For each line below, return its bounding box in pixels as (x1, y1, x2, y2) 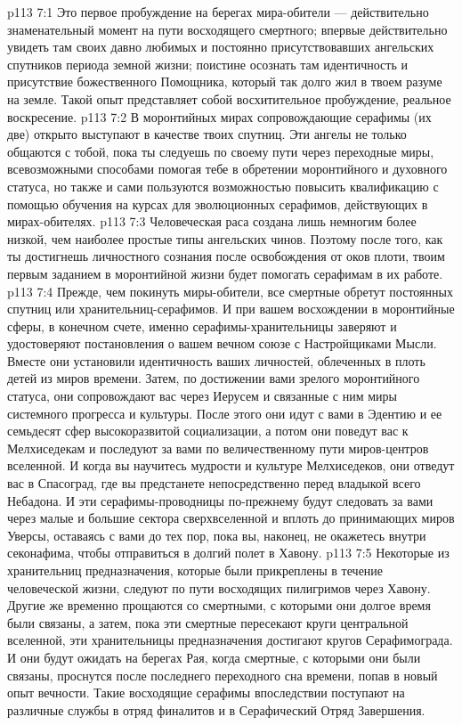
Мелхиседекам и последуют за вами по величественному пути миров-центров (7, 438, 429, 457)
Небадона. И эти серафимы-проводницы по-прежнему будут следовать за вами (7, 491, 434, 509)
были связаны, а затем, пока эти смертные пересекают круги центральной (7, 613, 409, 631)
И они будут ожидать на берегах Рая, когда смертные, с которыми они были (7, 648, 421, 666)
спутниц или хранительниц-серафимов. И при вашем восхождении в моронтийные (7, 299, 455, 318)
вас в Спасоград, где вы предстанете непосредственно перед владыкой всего (7, 474, 421, 493)
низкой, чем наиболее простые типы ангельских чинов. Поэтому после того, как (7, 229, 443, 248)
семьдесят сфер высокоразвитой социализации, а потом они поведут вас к (7, 421, 409, 440)
